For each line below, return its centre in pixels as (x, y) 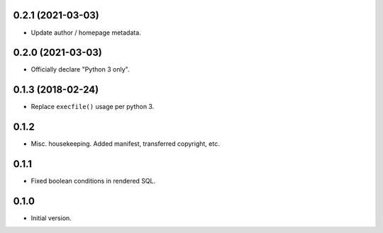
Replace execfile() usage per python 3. (93, 107)
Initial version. (51, 218)
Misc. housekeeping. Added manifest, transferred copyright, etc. (125, 144)
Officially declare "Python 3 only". (80, 69)
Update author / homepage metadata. (86, 33)
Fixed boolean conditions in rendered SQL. (93, 181)
